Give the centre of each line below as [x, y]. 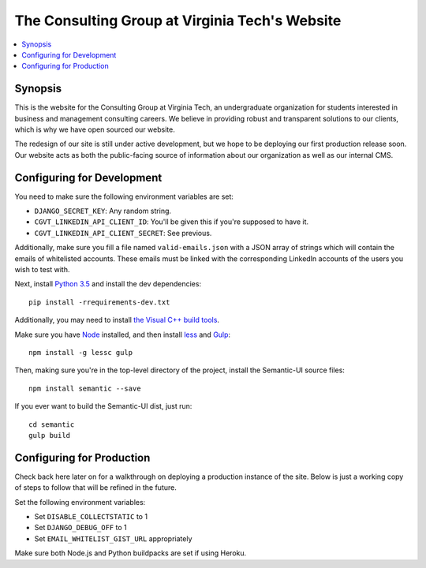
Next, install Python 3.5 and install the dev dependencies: [108, 284]
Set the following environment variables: [80, 502]
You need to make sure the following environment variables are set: [124, 196]
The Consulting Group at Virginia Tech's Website [178, 21]
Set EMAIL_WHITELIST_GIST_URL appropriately [113, 538]
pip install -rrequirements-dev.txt [99, 302]
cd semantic [52, 424]
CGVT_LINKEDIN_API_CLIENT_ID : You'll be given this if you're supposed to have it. [172, 222]
